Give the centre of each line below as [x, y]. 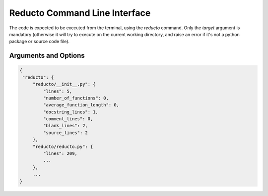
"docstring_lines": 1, [71, 112]
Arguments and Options [47, 56]
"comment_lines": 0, [68, 119]
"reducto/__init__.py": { [64, 84]
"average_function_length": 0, [81, 105]
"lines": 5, [58, 91]
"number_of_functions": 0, [76, 98]
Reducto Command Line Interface [80, 13]
